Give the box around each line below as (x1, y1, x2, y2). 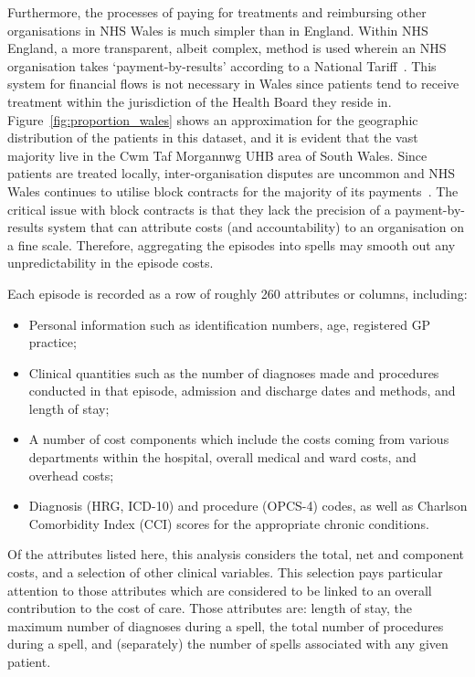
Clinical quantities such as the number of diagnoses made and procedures (28, 363, 439, 382)
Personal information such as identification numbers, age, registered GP (28, 314, 431, 333)
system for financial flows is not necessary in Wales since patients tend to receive (7, 74, 459, 93)
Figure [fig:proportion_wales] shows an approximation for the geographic (7, 110, 418, 129)
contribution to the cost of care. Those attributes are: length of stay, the (7, 598, 413, 618)
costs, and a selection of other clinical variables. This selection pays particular (7, 563, 443, 582)
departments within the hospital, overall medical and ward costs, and (28, 448, 417, 467)
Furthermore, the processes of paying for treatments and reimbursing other (7, 3, 427, 21)
